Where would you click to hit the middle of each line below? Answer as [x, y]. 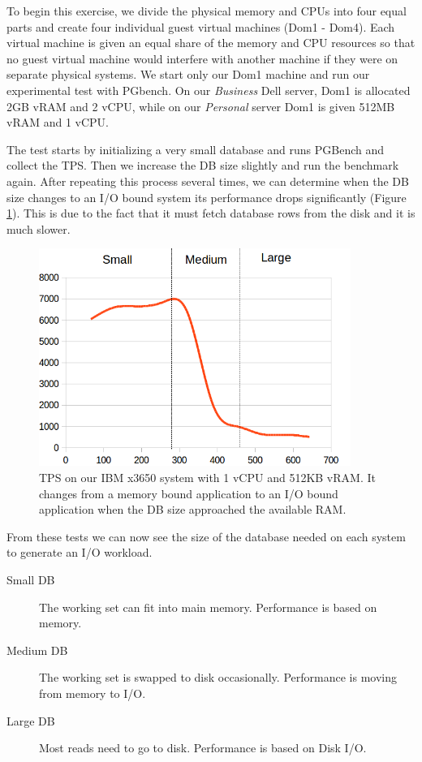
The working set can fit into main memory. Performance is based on [208, 607]
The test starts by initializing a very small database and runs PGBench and [196, 149]
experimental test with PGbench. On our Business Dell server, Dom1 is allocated [209, 90]
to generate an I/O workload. [80, 552]
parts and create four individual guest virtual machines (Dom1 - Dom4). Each [201, 26]
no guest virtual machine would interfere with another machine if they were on [202, 58]
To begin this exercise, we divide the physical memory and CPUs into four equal [207, 11]
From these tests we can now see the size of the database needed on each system [206, 536]
